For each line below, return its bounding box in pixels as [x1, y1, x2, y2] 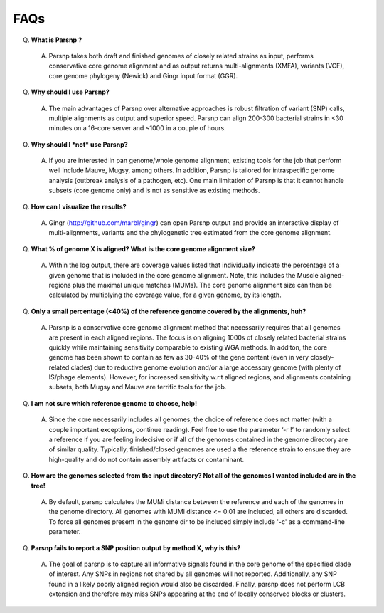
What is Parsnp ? [31, 36, 82, 44]
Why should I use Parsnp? [31, 88, 110, 96]
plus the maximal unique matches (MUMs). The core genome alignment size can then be [72, 281, 332, 289]
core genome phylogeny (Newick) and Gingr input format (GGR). [48, 71, 238, 80]
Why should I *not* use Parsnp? [31, 140, 128, 149]
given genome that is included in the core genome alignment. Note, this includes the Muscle [48, 271, 319, 279]
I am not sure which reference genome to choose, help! [31, 399, 198, 407]
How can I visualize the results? [31, 202, 127, 211]
